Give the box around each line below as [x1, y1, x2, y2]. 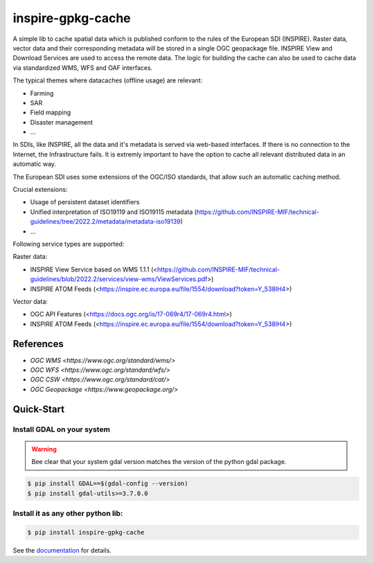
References [12, 338, 64, 350]
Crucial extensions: [12, 186, 68, 194]
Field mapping [30, 108, 71, 117]
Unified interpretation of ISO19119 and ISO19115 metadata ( [30, 208, 197, 216]
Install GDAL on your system [12, 425, 111, 434]
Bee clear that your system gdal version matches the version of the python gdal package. [31, 458, 287, 466]
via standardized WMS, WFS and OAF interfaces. [12, 63, 153, 72]
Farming [30, 89, 54, 97]
